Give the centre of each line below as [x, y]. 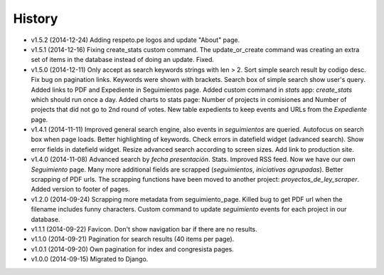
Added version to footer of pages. [81, 190]
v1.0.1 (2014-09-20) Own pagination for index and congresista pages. [132, 249]
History [36, 19]
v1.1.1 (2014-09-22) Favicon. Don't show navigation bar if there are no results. [144, 229]
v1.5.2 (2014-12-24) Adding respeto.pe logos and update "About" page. [135, 40]
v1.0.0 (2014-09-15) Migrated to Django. [90, 259]
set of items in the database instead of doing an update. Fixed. [123, 60]
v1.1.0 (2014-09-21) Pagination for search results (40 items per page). [133, 239]
